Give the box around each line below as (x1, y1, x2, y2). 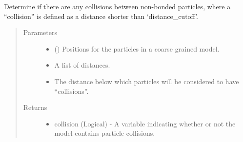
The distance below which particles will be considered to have (54, 76, 239, 86)
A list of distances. (54, 60, 110, 70)
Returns (23, 102, 47, 112)
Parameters (23, 27, 57, 37)
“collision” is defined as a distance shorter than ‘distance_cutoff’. (4, 11, 198, 21)
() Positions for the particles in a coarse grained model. (54, 43, 220, 53)
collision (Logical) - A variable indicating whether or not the (54, 118, 236, 128)
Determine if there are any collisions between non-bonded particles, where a (4, 1, 231, 11)
